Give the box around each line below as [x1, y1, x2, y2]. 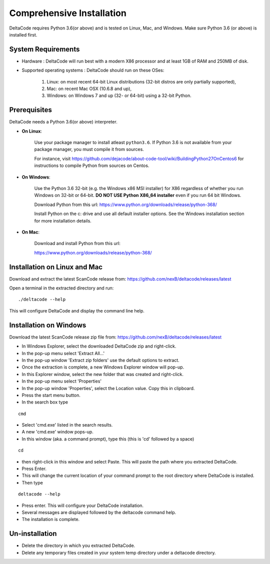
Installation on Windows [9, 320, 86, 329]
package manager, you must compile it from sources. [34, 146, 144, 152]
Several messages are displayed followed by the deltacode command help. [21, 509, 176, 515]
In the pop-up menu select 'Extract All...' [21, 350, 105, 356]
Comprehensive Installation [9, 7, 127, 18]
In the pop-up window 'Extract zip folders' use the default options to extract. [21, 357, 179, 363]
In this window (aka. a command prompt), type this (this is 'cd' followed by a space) [21, 435, 194, 442]
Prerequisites [9, 105, 52, 114]
